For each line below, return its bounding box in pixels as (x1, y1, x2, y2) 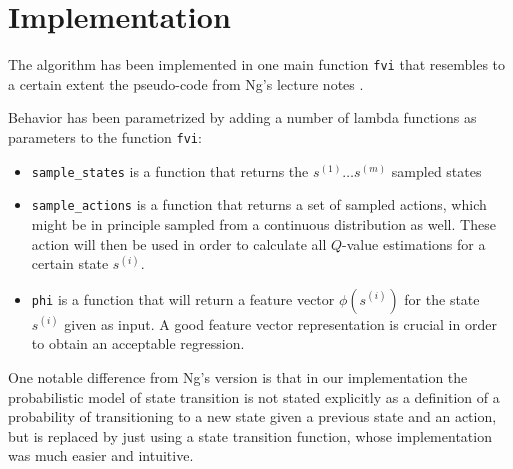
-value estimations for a (342, 233, 486, 254)
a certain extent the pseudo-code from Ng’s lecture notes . (8, 73, 364, 94)
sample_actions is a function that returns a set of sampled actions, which (31, 194, 487, 215)
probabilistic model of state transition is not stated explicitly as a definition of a (8, 386, 500, 407)
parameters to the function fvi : (8, 126, 202, 147)
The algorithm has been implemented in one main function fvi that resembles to (8, 54, 506, 75)
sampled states (391, 160, 482, 181)
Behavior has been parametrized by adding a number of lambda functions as (8, 107, 477, 128)
